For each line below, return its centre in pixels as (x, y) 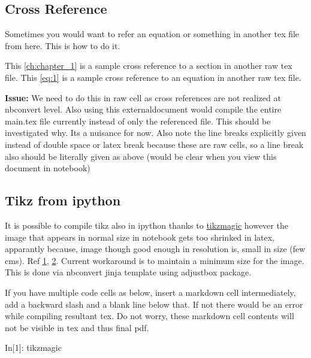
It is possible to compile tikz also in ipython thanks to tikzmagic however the (147, 225)
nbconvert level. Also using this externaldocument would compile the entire (143, 109)
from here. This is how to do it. (63, 45)
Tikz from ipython (63, 200)
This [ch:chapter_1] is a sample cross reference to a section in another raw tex (149, 66)
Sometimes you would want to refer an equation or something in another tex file (152, 34)
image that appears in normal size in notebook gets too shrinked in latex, (140, 237)
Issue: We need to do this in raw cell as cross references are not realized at (143, 97)
